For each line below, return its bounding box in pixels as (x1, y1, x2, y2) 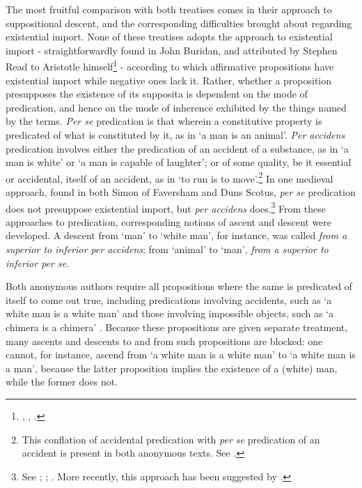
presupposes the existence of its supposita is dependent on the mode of (6, 86, 308, 101)
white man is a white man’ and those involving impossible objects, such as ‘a (6, 306, 334, 321)
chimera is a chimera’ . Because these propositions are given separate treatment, (6, 320, 348, 335)
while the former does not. (6, 374, 118, 389)
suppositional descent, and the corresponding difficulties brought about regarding (6, 15, 352, 30)
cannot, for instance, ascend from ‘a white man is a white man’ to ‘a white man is (6, 347, 356, 362)
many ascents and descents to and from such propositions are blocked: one (6, 333, 323, 348)
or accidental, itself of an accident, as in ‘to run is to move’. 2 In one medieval (6, 169, 333, 185)
